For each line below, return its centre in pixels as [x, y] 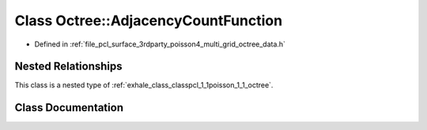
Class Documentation [69, 108]
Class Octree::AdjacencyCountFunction [149, 20]
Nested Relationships [68, 67]
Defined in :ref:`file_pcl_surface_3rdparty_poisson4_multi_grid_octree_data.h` [160, 44]
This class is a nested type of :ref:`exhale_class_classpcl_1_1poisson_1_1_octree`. [144, 85]
